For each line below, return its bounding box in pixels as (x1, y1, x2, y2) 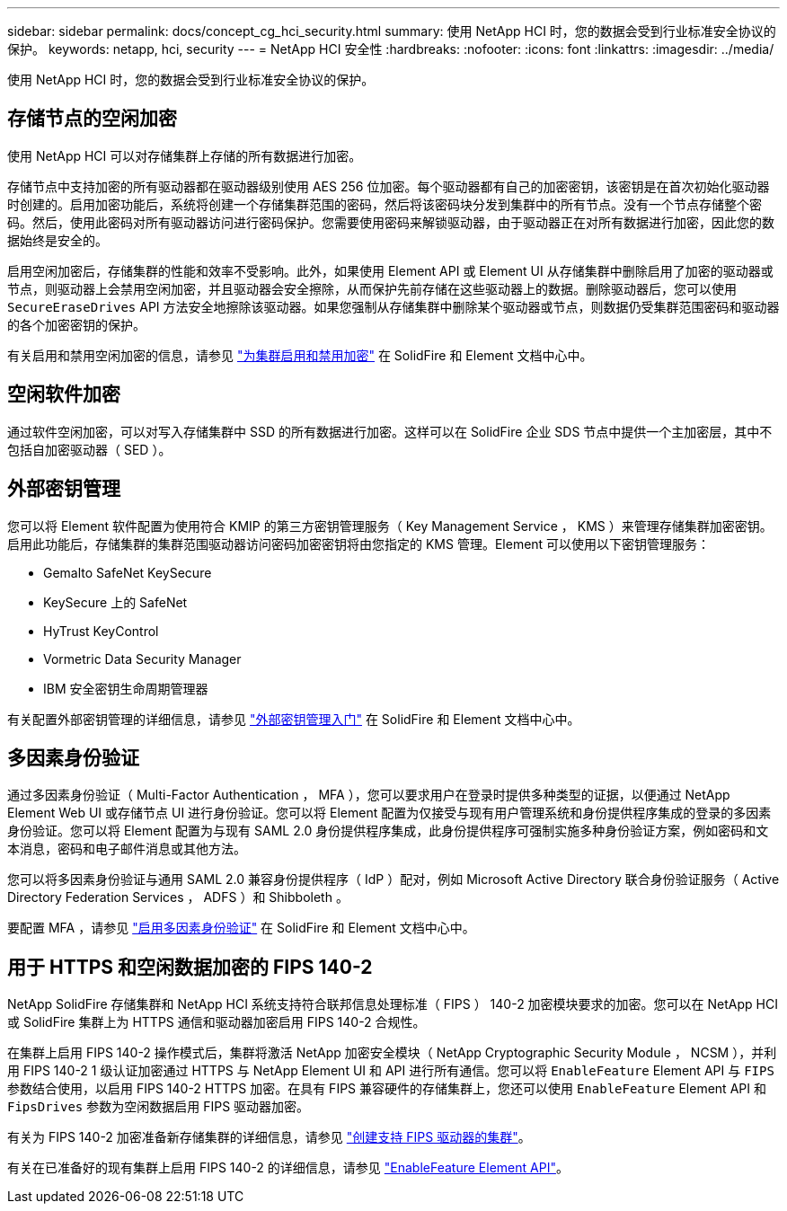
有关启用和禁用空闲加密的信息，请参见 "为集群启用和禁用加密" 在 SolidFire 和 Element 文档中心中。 (7, 347, 593, 363)
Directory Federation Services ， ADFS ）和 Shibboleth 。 (7, 889, 349, 906)
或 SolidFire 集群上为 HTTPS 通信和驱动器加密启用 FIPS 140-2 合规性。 (7, 1014, 426, 1030)
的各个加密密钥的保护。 (7, 316, 146, 332)
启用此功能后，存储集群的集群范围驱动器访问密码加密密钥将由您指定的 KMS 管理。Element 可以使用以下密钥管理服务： (7, 535, 711, 552)
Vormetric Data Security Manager (43, 650, 242, 667)
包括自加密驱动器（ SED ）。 (7, 441, 172, 457)
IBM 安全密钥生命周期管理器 (43, 680, 208, 696)
